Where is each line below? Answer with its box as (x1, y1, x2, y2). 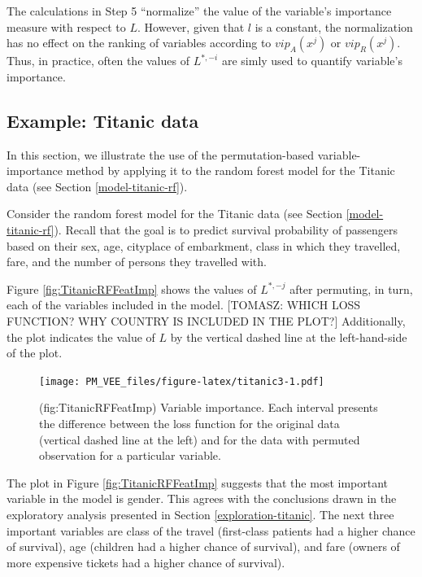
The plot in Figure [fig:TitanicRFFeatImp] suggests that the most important (7, 474, 389, 491)
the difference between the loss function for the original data (39, 414, 340, 431)
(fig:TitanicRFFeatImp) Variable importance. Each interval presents (39, 399, 378, 416)
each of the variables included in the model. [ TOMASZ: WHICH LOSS (7, 296, 361, 313)
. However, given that (137, 18, 245, 35)
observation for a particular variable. (39, 447, 221, 464)
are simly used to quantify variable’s (221, 52, 402, 69)
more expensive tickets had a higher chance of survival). (7, 553, 285, 570)
